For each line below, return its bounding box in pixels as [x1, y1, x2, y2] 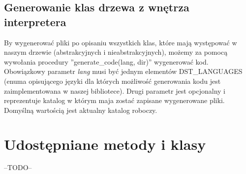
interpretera [4, 14, 66, 29]
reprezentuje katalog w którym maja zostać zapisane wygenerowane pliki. [4, 95, 225, 105]
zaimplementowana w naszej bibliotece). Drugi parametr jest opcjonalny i [4, 85, 226, 96]
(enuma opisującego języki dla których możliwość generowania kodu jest [4, 75, 221, 86]
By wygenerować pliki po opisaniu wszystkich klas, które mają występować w [4, 37, 237, 47]
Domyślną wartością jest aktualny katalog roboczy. [4, 104, 157, 115]
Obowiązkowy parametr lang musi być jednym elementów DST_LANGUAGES [4, 66, 243, 76]
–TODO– [4, 162, 32, 173]
